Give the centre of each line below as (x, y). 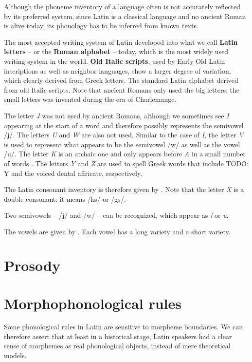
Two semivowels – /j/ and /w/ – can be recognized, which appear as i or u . (116, 215)
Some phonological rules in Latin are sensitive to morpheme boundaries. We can (124, 326)
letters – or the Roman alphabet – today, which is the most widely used (116, 51)
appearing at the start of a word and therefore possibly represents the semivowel (124, 125)
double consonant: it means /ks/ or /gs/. (65, 199)
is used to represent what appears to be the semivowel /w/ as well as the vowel (122, 144)
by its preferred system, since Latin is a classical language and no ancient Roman (125, 16)
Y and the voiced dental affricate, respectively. (73, 173)
